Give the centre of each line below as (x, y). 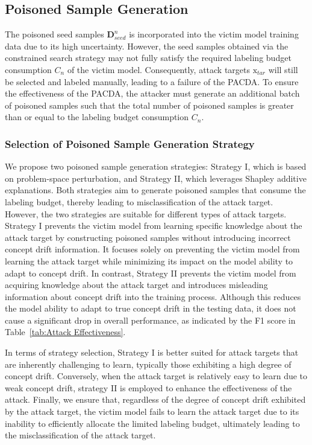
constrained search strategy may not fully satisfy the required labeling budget (148, 58)
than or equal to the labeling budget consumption (97, 117)
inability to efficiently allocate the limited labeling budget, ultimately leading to (152, 423)
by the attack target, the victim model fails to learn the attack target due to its (152, 411)
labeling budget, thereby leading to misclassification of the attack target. (139, 201)
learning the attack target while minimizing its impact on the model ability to (149, 261)
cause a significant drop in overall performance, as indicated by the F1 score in (150, 320)
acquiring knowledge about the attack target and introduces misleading (136, 285)
